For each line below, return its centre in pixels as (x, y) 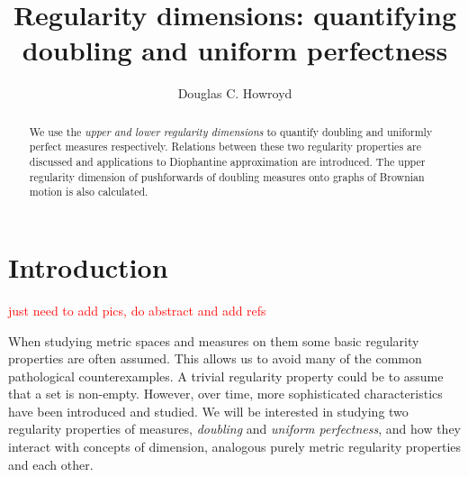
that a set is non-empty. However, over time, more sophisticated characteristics (225, 394)
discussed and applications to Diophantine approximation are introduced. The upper (227, 162)
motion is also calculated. (89, 192)
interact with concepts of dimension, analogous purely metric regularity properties (235, 447)
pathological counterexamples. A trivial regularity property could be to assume (226, 376)
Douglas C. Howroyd (235, 93)
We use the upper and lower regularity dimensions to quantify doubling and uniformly (231, 131)
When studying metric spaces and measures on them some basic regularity (214, 340)
